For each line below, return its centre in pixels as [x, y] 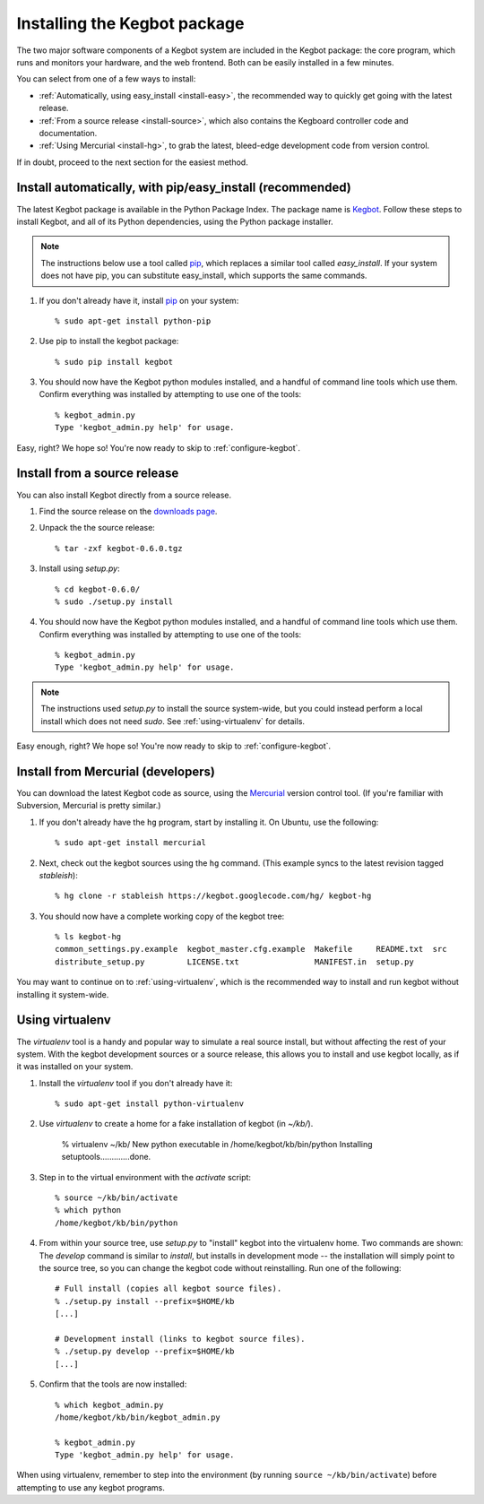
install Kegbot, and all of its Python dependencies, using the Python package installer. [175, 221]
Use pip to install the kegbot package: [109, 341]
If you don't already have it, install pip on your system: [139, 300]
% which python [88, 1210]
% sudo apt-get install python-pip [133, 321]
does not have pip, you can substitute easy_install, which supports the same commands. [204, 276]
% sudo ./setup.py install [114, 601]
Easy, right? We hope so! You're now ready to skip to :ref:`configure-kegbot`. [158, 447]
